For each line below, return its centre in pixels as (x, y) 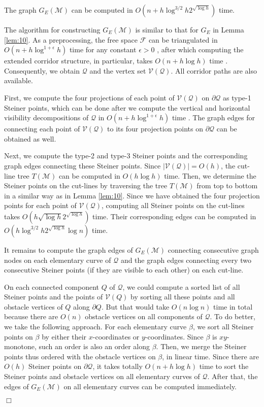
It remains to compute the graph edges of (69, 249)
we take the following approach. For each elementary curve (95, 327)
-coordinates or (116, 336)
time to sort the (224, 366)
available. (19, 80)
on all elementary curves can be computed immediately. (150, 386)
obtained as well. (30, 138)
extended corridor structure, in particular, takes (78, 61)
